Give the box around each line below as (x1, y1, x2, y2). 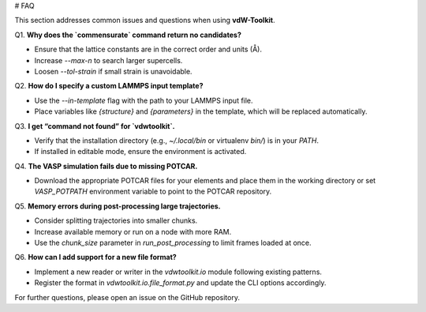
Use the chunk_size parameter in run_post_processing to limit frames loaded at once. (34, 238, 312, 248)
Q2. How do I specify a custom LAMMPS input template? (14, 81, 204, 91)
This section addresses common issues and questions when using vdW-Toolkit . (14, 16, 275, 25)
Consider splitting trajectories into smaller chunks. (34, 216, 198, 225)
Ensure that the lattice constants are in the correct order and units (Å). (34, 44, 262, 55)
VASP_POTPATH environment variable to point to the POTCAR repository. (34, 186, 272, 197)
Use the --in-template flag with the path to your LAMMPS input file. (34, 96, 253, 105)
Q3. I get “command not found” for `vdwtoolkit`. (14, 121, 175, 130)
